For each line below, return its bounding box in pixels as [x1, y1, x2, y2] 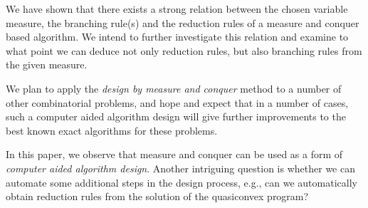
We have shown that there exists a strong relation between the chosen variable [6, 1, 348, 16]
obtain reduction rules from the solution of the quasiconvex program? [6, 189, 309, 204]
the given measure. [6, 57, 88, 72]
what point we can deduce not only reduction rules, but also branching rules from [6, 43, 362, 58]
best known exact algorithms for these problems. [6, 123, 218, 137]
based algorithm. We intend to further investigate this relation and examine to [6, 29, 349, 44]
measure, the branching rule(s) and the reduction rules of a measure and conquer [6, 15, 359, 30]
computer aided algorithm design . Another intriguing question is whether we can [6, 160, 355, 175]
